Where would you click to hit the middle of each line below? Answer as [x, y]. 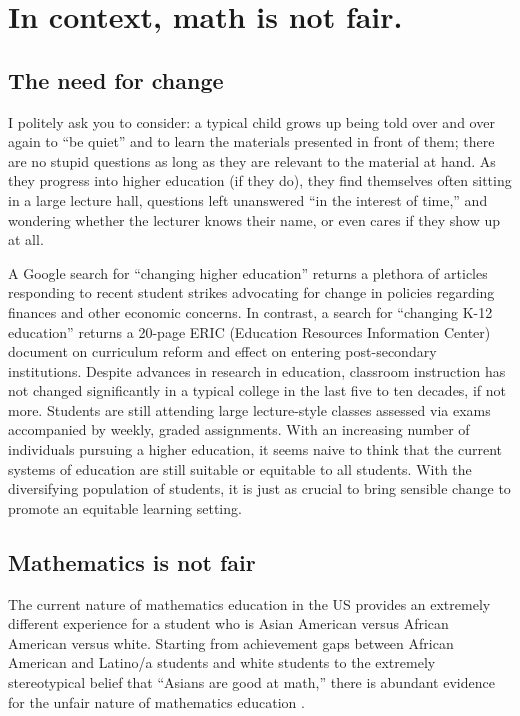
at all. [26, 239]
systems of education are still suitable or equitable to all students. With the [240, 468]
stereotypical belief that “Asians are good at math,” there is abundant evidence [251, 682]
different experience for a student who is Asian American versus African [228, 623]
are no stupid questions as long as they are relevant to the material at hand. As [252, 160]
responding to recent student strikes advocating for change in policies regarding [251, 292]
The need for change [116, 79]
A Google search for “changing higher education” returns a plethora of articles [248, 272]
